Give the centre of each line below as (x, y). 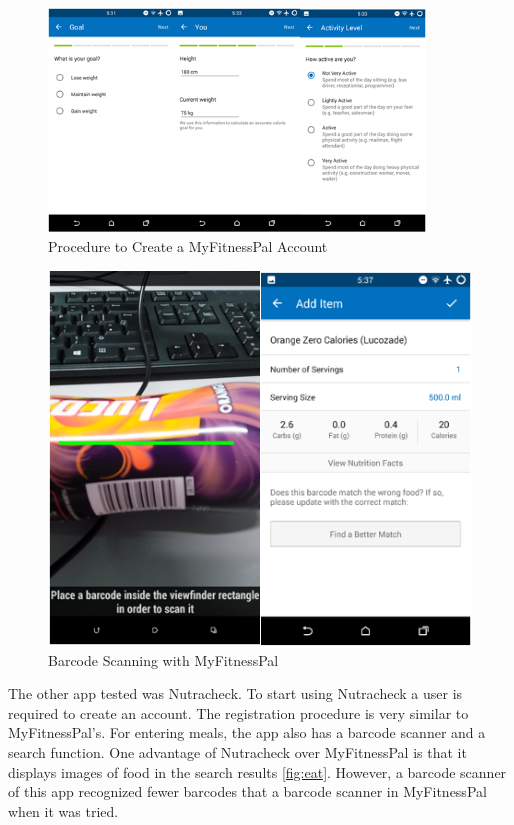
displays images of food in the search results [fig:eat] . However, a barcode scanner (257, 771)
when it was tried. (63, 810)
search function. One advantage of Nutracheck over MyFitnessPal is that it (237, 752)
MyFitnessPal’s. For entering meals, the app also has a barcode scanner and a (247, 732)
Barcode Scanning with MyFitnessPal (163, 659)
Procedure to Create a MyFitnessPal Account (188, 246)
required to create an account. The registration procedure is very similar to (238, 712)
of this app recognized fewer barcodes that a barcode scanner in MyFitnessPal (247, 791)
